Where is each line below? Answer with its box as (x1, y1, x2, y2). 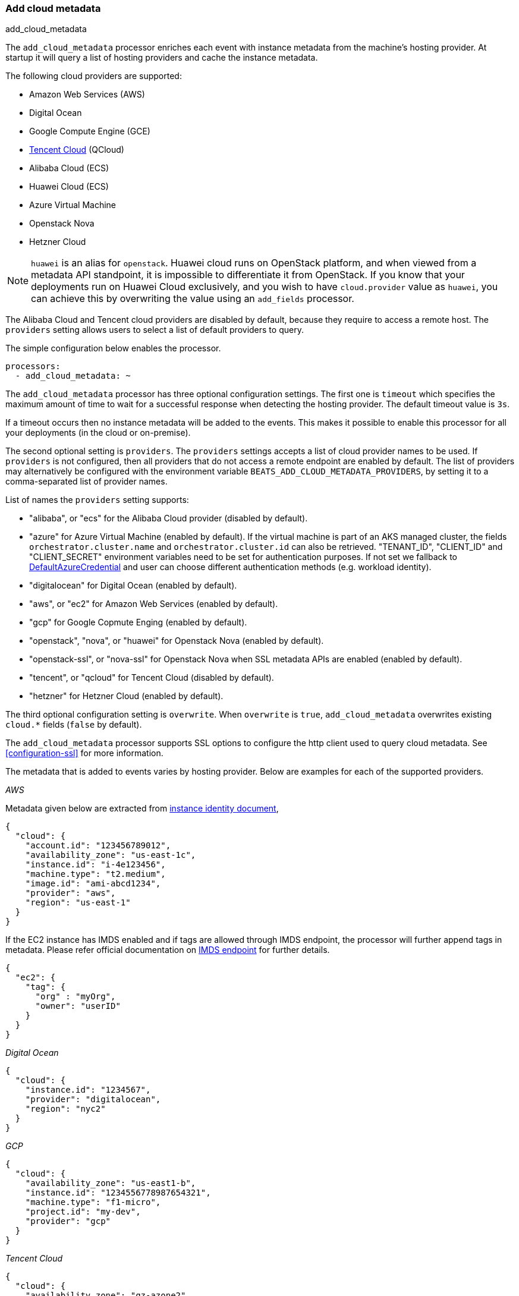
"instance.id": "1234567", (25, 1085, 151, 1095)
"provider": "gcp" (25, 1216, 111, 1226)
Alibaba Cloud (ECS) (29, 163, 109, 174)
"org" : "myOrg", (35, 992, 116, 1002)
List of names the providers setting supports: (5, 495, 189, 505)
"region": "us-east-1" (25, 898, 131, 908)
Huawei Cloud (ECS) (29, 181, 109, 192)
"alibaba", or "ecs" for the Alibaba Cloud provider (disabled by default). (29, 513, 308, 524)
